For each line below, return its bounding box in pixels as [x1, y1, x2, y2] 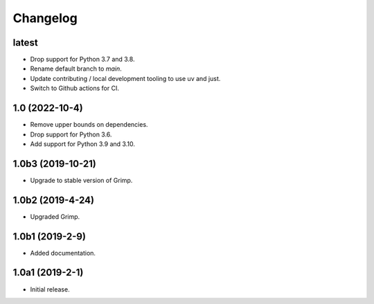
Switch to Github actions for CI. [30, 84, 119, 93]
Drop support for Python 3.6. [30, 130, 112, 138]
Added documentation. [30, 249, 96, 257]
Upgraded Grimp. [30, 212, 80, 221]
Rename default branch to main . [30, 64, 122, 73]
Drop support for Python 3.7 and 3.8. [30, 55, 135, 64]
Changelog [12, 10, 78, 26]
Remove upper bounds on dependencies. [30, 120, 148, 129]
